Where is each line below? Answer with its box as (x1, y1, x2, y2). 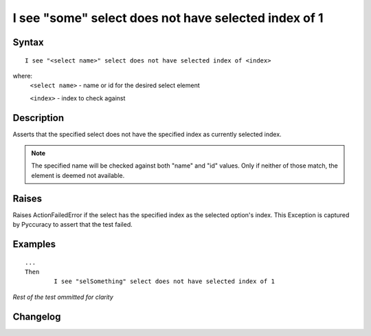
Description (12, 112, 65, 124)
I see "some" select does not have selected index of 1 (12, 10, 324, 25)
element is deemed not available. (31, 171, 125, 179)
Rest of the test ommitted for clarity (12, 293, 113, 301)
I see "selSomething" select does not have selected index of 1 (54, 278, 275, 285)
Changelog (12, 311, 61, 322)
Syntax (12, 36, 44, 48)
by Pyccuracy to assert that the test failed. (12, 221, 133, 229)
